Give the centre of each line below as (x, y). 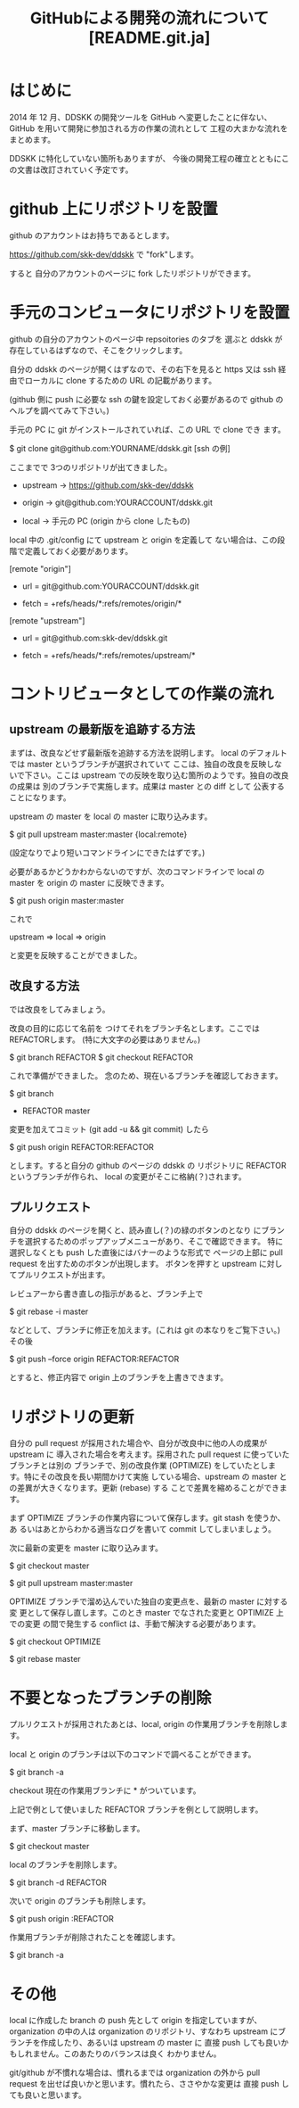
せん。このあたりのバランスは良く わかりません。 (130, 2054)
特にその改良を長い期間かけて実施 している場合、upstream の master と (155, 1476)
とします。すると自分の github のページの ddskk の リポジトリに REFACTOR (148, 1165)
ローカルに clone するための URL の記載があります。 (120, 380)
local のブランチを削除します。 (65, 1864)
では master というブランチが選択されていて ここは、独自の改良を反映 (138, 764)
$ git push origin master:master (67, 900)
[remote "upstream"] (47, 620)
